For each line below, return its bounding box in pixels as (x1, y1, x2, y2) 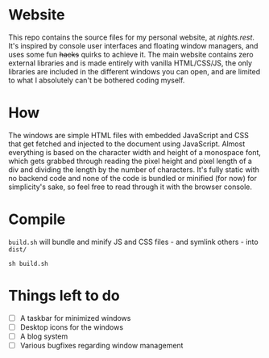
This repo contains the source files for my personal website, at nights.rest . (8, 32, 255, 42)
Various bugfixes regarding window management (19, 340, 184, 350)
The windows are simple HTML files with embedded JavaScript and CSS (8, 130, 250, 140)
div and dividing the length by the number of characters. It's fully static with (8, 164, 260, 175)
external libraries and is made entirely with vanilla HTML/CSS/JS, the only (8, 58, 252, 68)
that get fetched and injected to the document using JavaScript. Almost (8, 139, 246, 149)
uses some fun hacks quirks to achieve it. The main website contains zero (8, 49, 254, 59)
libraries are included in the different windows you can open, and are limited (8, 66, 261, 76)
